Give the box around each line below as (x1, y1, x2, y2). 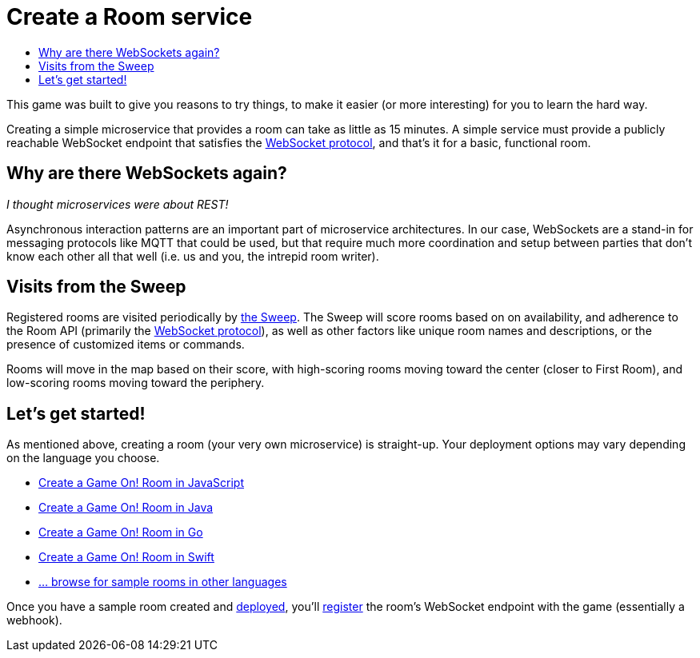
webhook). (6, 613, 62, 628)
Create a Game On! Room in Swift (38, 550, 214, 564)
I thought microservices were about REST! (6, 197, 229, 211)
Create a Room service (6, 3, 253, 30)
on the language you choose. (6, 451, 160, 465)
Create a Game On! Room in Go (38, 525, 203, 540)
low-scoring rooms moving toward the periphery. (6, 376, 265, 390)
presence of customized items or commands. (6, 337, 245, 352)
